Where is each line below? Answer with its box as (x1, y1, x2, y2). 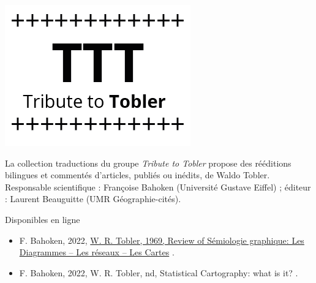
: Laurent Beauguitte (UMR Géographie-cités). (5, 192, 181, 205)
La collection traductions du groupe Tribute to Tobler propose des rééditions (5, 156, 292, 169)
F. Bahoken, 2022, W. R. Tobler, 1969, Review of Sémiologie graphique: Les (19, 233, 304, 246)
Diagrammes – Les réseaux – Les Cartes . (19, 246, 175, 258)
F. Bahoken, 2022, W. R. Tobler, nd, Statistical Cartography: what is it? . (19, 266, 298, 279)
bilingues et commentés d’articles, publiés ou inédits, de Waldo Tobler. (5, 168, 270, 181)
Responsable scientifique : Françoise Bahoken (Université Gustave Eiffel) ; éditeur (5, 180, 311, 193)
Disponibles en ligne (5, 213, 80, 225)
